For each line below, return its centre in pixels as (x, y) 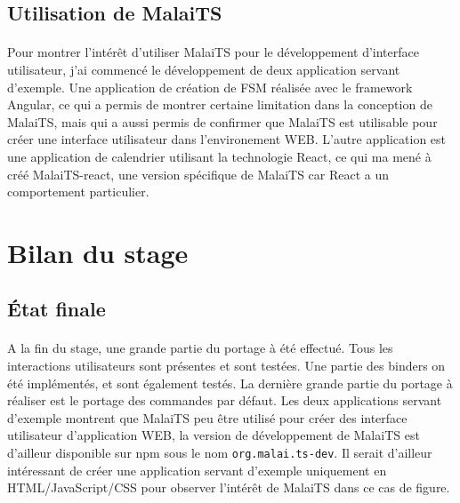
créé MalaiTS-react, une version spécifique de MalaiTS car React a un (198, 174)
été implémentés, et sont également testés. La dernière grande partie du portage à (230, 383)
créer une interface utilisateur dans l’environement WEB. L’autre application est (227, 139)
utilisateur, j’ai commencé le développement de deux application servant (204, 69)
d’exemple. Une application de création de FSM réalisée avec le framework (210, 87)
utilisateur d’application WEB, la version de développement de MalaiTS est (214, 435)
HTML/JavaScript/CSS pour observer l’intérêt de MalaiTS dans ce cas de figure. (229, 487)
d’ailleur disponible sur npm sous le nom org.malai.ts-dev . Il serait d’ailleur (220, 453)
